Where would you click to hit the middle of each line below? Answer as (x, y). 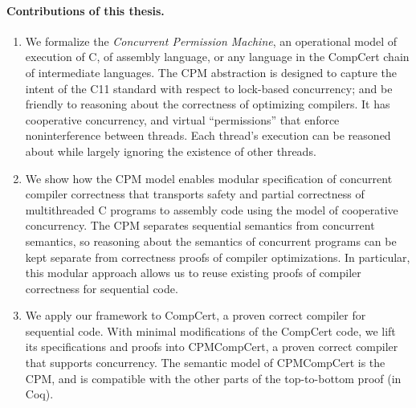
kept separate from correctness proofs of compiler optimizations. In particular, (218, 257)
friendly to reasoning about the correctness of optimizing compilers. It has (208, 104)
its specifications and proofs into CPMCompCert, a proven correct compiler (212, 347)
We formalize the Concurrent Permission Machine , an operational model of (211, 41)
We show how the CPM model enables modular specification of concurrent (209, 178)
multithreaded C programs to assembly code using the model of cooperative (212, 209)
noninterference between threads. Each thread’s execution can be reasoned (208, 135)
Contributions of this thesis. (86, 10)
